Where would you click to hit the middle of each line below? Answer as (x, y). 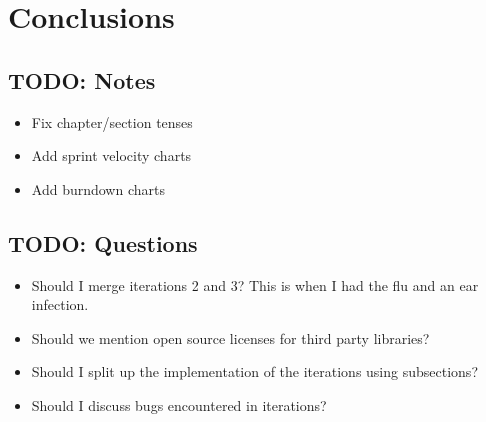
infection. (60, 304)
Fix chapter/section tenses (112, 121)
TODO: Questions (103, 242)
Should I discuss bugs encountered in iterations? (179, 404)
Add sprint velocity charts (111, 155)
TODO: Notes (82, 79)
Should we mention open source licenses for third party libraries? (230, 337)
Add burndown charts (98, 188)
